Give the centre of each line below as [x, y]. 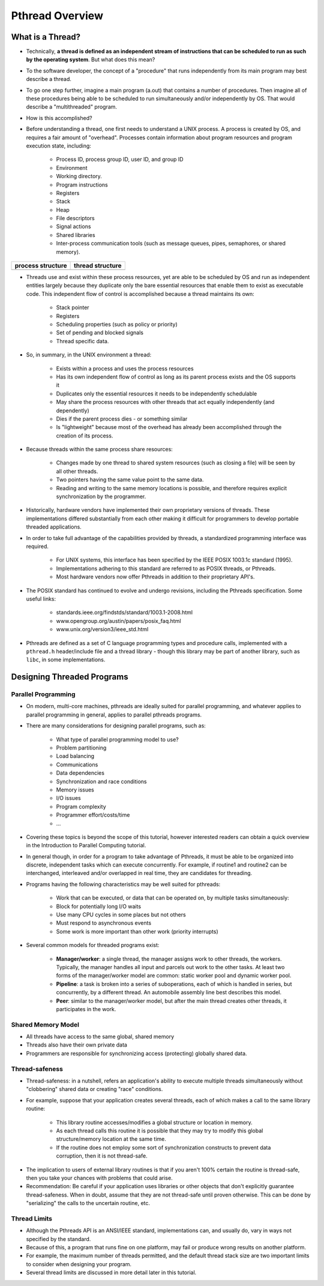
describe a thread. [49, 79]
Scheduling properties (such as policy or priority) [117, 324]
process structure [41, 266]
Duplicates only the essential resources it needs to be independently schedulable [157, 394]
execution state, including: [58, 146]
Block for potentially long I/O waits [98, 906]
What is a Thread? [46, 37]
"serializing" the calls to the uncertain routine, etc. [88, 1203]
